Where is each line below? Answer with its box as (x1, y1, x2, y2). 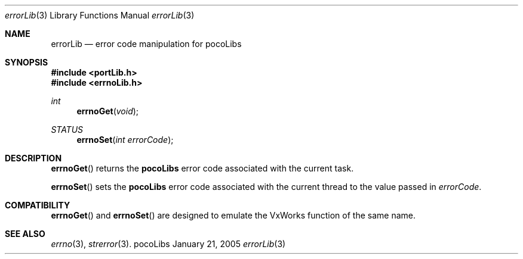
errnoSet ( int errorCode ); (76, 135, 174, 145)
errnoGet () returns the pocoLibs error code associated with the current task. (51, 163, 354, 173)
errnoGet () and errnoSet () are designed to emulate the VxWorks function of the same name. (51, 210, 416, 220)
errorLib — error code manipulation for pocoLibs (51, 39, 242, 49)
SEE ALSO (5, 229, 45, 239)
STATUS (51, 124, 84, 135)
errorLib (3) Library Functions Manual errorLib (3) (5, 10, 195, 20)
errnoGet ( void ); (76, 106, 139, 116)
